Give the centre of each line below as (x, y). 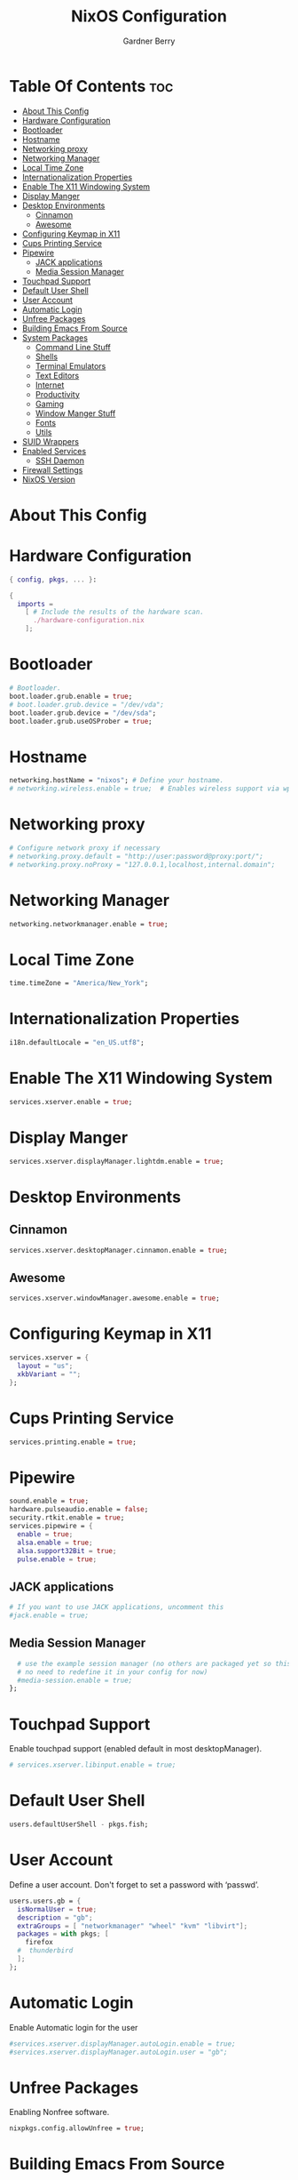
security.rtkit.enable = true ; (67, 1518)
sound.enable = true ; (49, 1501)
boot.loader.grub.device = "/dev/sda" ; (83, 713)
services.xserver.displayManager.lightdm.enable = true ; (117, 1161)
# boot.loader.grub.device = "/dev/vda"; (87, 704)
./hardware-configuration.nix (88, 621)
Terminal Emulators (71, 365)
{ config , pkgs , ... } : (53, 580)
